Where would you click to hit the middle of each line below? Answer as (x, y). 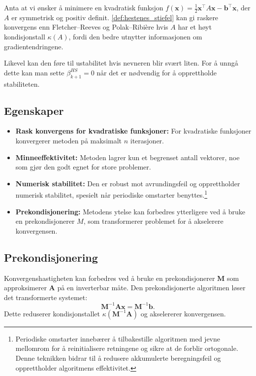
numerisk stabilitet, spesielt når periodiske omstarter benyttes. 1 (112, 194)
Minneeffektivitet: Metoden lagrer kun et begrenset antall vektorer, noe (128, 157)
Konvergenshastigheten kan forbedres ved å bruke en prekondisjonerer (110, 278)
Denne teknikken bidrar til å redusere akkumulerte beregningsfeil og (118, 358)
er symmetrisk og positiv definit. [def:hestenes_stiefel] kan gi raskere (115, 17)
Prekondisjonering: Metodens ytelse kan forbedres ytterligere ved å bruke (130, 211)
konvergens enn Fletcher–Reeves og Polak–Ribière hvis (86, 27)
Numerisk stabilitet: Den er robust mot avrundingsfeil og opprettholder (128, 183)
